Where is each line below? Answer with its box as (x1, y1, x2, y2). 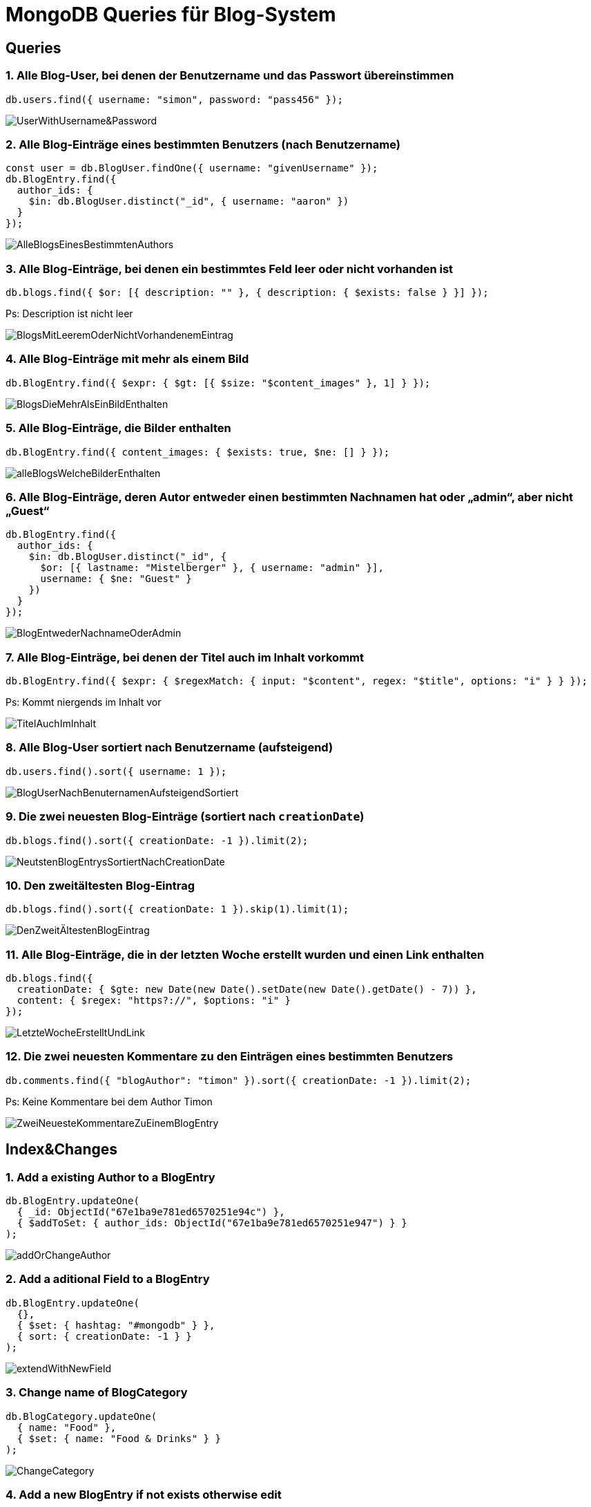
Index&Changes (6, 1141, 118, 1159)
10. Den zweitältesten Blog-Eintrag (6, 878, 195, 892)
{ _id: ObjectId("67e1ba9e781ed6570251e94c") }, (17, 1206, 285, 1218)
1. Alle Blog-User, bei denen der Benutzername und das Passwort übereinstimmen (6, 68, 454, 83)
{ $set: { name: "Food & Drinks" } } (17, 1432, 221, 1444)
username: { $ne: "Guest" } (40, 573, 192, 585)
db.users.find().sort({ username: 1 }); (6, 765, 227, 777)
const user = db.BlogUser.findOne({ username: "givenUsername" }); (6, 162, 378, 174)
